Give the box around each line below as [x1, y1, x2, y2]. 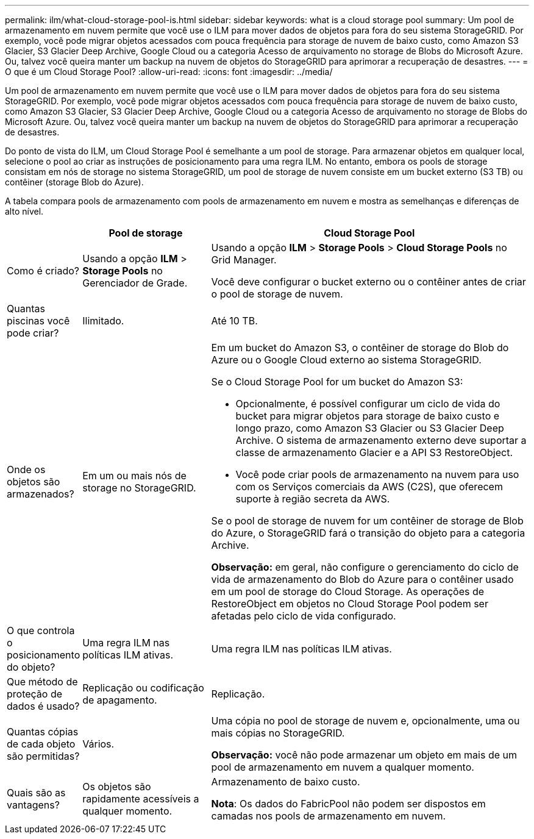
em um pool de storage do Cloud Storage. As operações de [211, 585, 485, 598]
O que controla [7, 624, 75, 637]
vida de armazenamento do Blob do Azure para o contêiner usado [211, 573, 514, 585]
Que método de [7, 676, 78, 688]
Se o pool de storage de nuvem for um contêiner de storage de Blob [211, 515, 524, 527]
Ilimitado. [82, 315, 124, 327]
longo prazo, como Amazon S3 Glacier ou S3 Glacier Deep [235, 422, 504, 434]
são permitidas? [7, 750, 80, 762]
